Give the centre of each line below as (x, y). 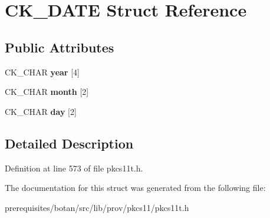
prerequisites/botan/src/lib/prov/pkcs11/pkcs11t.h (97, 207)
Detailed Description (69, 143)
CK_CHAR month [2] (47, 92)
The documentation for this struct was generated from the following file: (135, 188)
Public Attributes (60, 47)
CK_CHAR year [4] (42, 72)
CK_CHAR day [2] (41, 111)
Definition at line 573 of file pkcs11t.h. (74, 168)
